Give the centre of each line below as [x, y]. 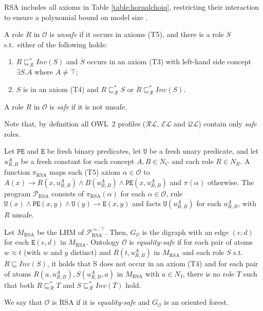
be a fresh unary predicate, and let [204, 151]
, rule [174, 193]
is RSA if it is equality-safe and [101, 302]
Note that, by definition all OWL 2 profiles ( [75, 124]
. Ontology [103, 242]
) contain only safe [228, 124]
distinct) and [91, 252]
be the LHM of [61, 232]
